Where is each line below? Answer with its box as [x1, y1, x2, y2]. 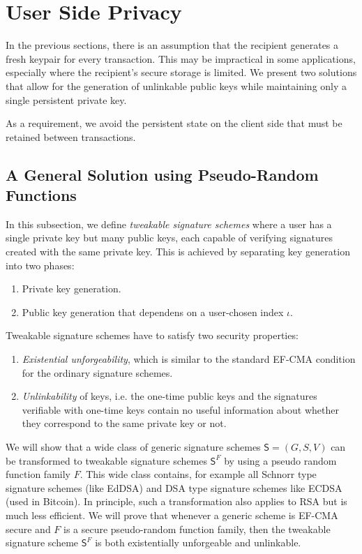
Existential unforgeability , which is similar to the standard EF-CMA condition [22, 352, 356, 366]
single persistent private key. [6, 92, 127, 107]
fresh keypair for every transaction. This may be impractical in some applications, [6, 51, 356, 66]
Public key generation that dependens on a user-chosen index [22, 304, 284, 319]
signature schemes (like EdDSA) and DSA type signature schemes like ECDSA [6, 480, 342, 495]
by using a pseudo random [224, 453, 337, 467]
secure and [6, 521, 51, 536]
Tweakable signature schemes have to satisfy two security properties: [6, 328, 299, 343]
